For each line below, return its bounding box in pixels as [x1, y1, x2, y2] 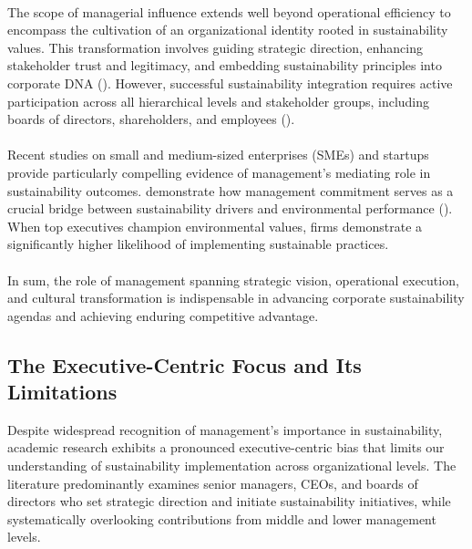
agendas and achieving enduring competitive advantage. [7, 306, 319, 325]
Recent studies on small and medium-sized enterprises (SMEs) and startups [7, 145, 429, 164]
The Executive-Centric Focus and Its [7, 350, 362, 378]
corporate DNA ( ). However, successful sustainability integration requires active [7, 73, 453, 92]
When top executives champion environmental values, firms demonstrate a [7, 216, 423, 235]
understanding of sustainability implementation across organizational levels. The [7, 456, 457, 475]
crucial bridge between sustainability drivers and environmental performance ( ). [7, 199, 453, 218]
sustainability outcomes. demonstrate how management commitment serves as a [7, 181, 454, 200]
